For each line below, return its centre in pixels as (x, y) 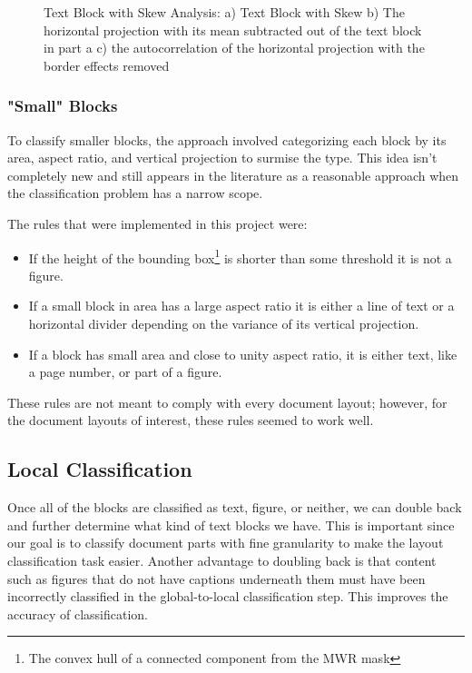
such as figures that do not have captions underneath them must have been (216, 578)
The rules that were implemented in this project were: (157, 223)
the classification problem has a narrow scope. (135, 193)
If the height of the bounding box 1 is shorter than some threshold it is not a (240, 256)
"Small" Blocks (63, 106)
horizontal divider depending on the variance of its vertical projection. (224, 323)
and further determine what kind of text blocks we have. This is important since (231, 525)
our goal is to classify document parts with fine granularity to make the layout (226, 543)
